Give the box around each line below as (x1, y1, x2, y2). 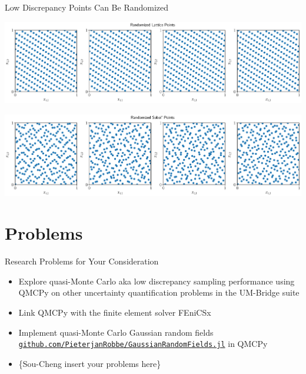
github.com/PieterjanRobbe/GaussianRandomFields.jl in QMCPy (18, 337, 268, 350)
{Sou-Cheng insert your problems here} (18, 357, 161, 369)
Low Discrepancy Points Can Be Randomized (5, 1, 169, 13)
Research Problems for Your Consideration (5, 255, 159, 267)
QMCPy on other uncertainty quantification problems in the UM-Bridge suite (18, 286, 300, 299)
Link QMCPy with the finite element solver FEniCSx (18, 306, 211, 319)
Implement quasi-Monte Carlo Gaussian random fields (18, 326, 214, 338)
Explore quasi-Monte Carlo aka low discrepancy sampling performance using (18, 274, 295, 287)
